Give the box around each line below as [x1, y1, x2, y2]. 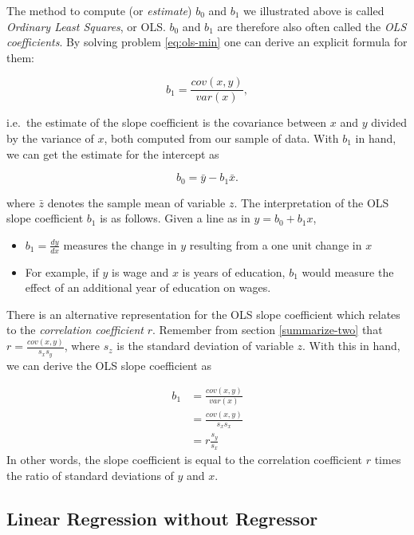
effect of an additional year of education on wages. [25, 279, 271, 296]
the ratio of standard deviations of [6, 467, 174, 484]
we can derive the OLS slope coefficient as [6, 356, 211, 373]
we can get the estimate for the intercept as [6, 145, 219, 162]
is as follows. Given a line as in [100, 210, 250, 226]
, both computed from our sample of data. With [104, 130, 339, 147]
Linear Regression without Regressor [6, 506, 318, 530]
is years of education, [182, 263, 286, 280]
